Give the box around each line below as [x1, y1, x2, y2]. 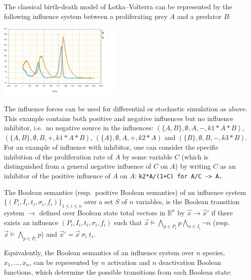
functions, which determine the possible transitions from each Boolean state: [4, 266, 232, 277]
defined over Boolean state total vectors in [39, 207, 165, 217]
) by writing [175, 161, 211, 171]
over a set [84, 196, 113, 207]
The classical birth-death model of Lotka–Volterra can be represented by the [4, 1, 233, 11]
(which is [181, 151, 209, 161]
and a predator [177, 11, 222, 21]
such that [114, 217, 142, 227]
